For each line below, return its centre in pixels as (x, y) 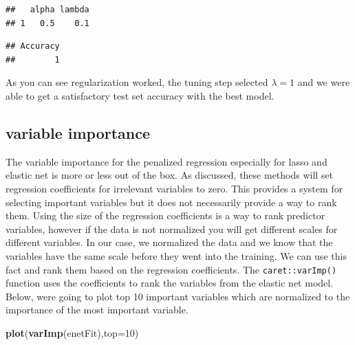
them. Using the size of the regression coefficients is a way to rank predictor (165, 215)
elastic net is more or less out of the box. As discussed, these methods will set (170, 175)
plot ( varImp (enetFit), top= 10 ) (72, 332)
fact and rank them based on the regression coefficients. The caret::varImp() (171, 269)
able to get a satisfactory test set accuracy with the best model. (140, 95)
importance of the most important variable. (97, 310)
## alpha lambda (47, 10)
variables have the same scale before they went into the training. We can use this (176, 255)
